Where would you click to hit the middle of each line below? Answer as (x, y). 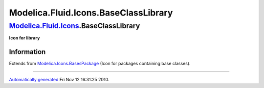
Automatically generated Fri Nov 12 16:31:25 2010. (59, 79)
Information (27, 52)
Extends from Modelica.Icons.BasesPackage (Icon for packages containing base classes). (100, 64)
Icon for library (24, 38)
